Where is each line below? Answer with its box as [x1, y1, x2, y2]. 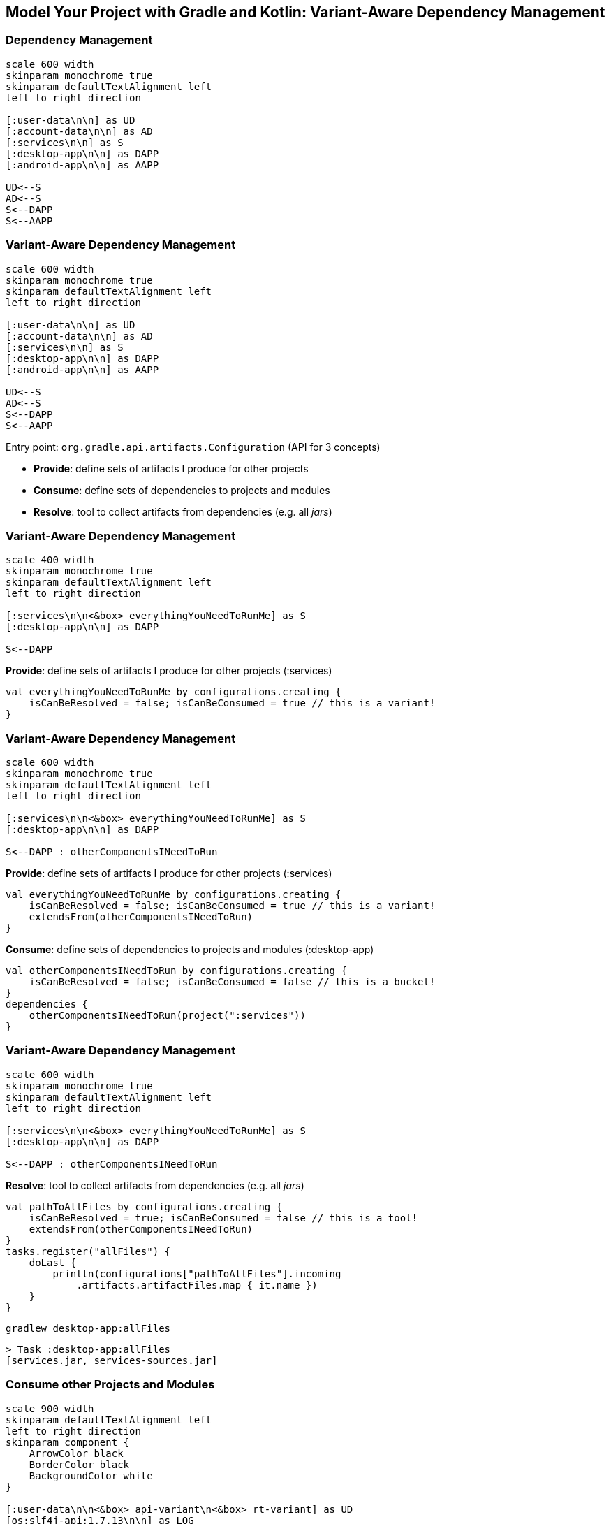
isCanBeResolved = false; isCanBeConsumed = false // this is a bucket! [29, 976, 436, 988]
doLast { [29, 1256, 77, 1268]
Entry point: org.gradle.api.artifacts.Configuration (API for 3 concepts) [6, 440, 381, 453]
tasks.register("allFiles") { [6, 1245, 171, 1257]
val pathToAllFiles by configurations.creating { [6, 1200, 283, 1212]
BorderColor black [29, 1458, 130, 1470]
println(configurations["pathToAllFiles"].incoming [52, 1268, 341, 1279]
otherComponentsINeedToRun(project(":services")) [29, 1010, 306, 1022]
